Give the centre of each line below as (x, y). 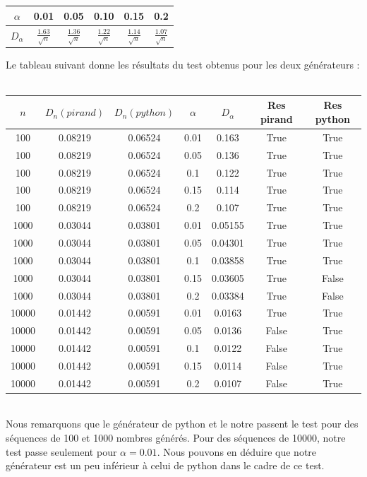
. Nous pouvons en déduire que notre (237, 451)
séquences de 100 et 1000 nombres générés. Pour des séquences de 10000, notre (176, 438)
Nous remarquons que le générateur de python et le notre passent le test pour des (182, 424)
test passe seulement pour (61, 451)
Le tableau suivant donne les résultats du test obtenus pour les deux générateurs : (183, 64)
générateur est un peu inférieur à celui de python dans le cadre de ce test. (165, 465)
